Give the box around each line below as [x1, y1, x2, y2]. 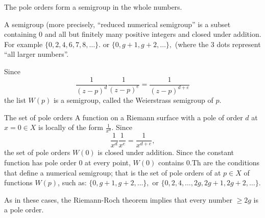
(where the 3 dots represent [175, 38, 261, 49]
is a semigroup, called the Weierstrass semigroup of [53, 94, 213, 105]
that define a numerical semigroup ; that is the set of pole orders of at [4, 167, 221, 178]
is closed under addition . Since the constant [98, 147, 234, 158]
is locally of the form [38, 122, 103, 133]
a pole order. [4, 204, 44, 215]
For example [4, 38, 43, 49]
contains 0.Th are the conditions [158, 157, 260, 167]
